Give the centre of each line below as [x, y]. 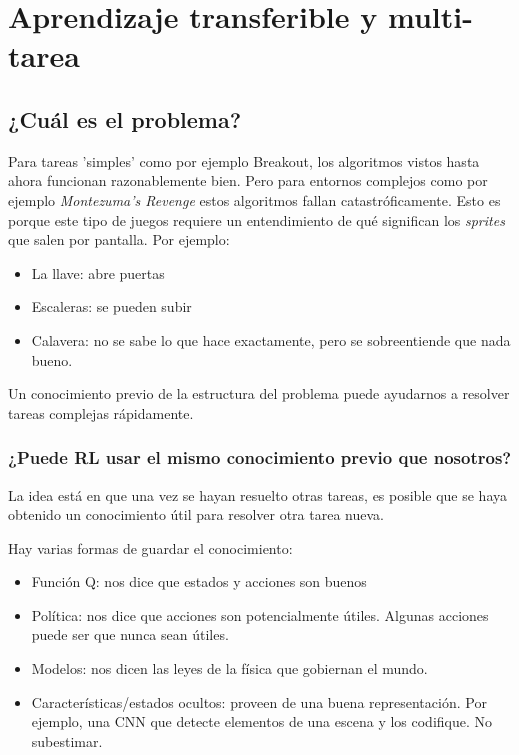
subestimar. [67, 740]
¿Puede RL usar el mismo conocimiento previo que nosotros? [260, 457]
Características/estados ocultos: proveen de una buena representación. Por [259, 701]
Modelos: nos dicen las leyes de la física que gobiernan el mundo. [229, 668]
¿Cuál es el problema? [125, 118]
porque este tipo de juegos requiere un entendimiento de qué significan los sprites [256, 219]
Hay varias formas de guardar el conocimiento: [150, 547]
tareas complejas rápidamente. [101, 412]
